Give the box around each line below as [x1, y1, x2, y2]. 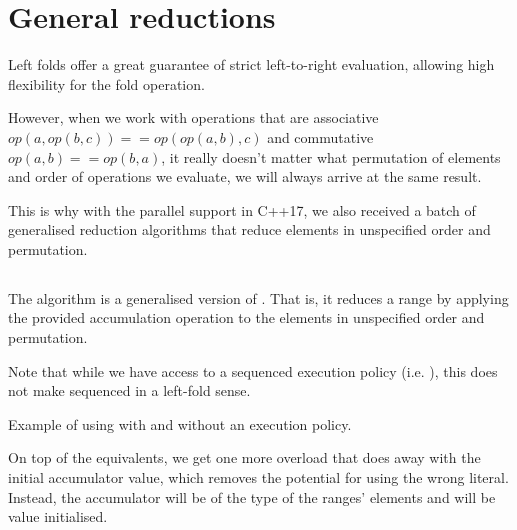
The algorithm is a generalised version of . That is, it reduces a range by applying [8, 287, 509, 308]
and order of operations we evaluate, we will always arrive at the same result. [8, 166, 482, 187]
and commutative [267, 126, 374, 147]
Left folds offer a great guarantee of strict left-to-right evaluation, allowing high [8, 54, 495, 75]
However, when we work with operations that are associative [8, 107, 379, 128]
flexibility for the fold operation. [8, 73, 205, 94]
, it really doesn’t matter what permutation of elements [161, 146, 501, 167]
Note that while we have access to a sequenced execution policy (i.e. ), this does [8, 360, 498, 381]
